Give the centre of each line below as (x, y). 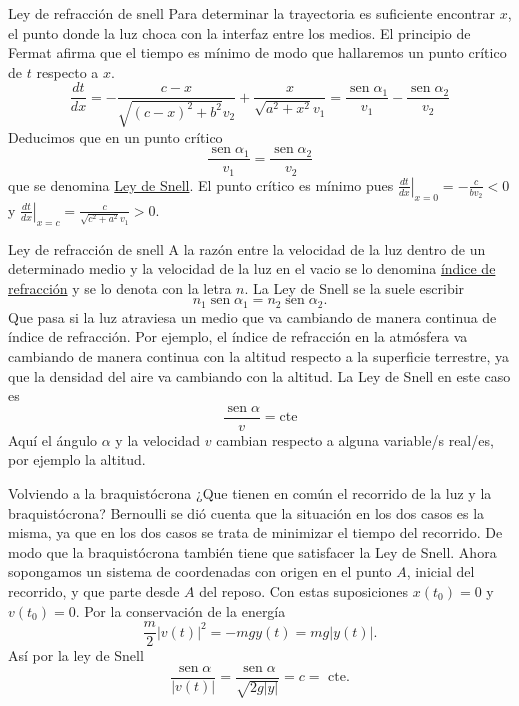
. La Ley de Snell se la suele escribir (354, 287)
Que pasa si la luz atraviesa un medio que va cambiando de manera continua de (252, 316)
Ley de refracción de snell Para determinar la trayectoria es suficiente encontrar (252, 13)
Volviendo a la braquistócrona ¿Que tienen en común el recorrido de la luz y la (250, 492)
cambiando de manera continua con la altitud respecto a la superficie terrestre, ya (258, 355)
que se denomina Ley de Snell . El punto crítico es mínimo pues (201, 184)
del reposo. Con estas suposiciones (304, 590)
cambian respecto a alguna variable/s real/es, (355, 439)
